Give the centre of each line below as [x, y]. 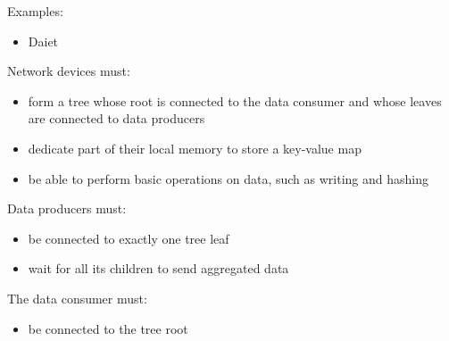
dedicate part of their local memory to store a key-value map [195, 148]
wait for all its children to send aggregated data [158, 268]
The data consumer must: [77, 298]
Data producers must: [67, 208]
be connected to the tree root [108, 328]
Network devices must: [69, 71]
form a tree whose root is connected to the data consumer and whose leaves [235, 100]
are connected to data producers [116, 118]
